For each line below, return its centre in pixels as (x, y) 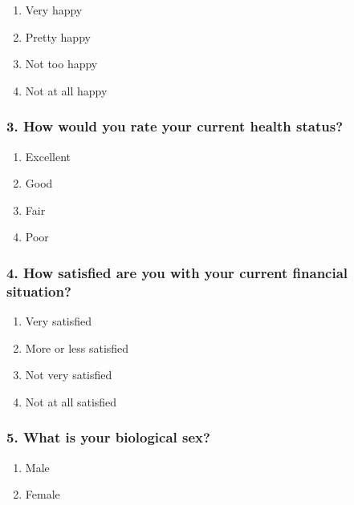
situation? (39, 291)
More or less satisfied (77, 347)
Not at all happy (66, 90)
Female (43, 494)
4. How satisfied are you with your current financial (177, 272)
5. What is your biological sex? (108, 437)
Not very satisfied (69, 375)
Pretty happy (58, 36)
